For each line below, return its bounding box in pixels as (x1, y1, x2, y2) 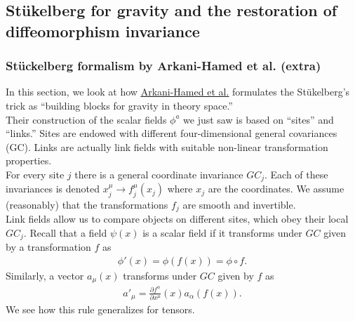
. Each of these (264, 166, 328, 181)
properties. (6, 153, 52, 168)
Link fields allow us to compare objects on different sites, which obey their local (6, 211, 349, 226)
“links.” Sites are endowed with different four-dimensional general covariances (6, 126, 337, 140)
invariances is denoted (6, 181, 100, 196)
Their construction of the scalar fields (6, 112, 167, 126)
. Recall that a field (23, 225, 107, 240)
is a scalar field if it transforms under (142, 225, 302, 240)
